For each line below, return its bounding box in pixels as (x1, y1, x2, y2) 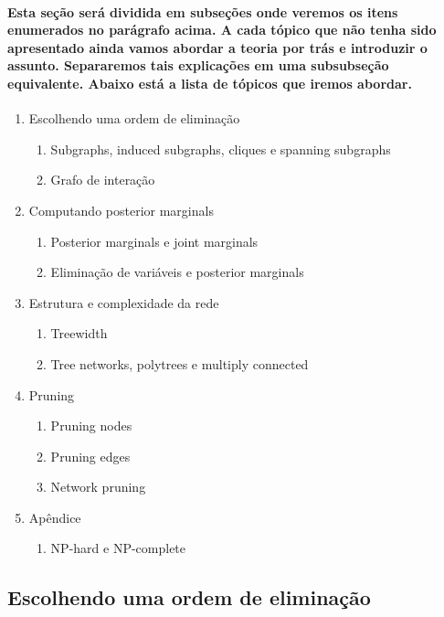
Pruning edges (50, 446, 131, 465)
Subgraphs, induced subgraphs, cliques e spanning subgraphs (50, 139, 391, 158)
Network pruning (50, 477, 146, 496)
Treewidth (50, 324, 108, 343)
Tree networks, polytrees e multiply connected (50, 354, 309, 373)
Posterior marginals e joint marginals (50, 231, 259, 250)
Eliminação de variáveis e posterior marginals (50, 262, 304, 282)
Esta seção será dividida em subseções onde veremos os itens (7, 2, 398, 21)
